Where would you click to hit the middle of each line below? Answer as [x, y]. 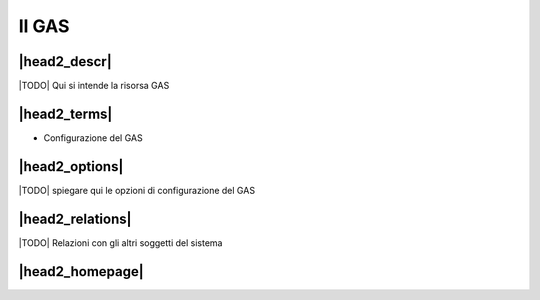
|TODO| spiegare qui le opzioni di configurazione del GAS [136, 190]
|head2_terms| [65, 113]
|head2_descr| [65, 61]
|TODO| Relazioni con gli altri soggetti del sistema [120, 242]
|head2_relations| [75, 218]
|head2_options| [71, 166]
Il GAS [44, 26]
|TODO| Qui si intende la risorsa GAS [94, 86]
